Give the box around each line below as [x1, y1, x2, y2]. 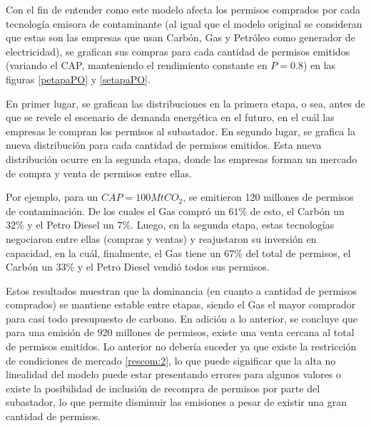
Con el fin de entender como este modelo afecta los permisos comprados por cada [6, 2, 361, 16]
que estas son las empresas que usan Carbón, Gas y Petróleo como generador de [6, 30, 355, 45]
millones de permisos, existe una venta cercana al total [116, 325, 355, 340]
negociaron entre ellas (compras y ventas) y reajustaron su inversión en [6, 231, 317, 246]
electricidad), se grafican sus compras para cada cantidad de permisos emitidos [6, 43, 350, 58]
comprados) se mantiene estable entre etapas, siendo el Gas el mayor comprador [6, 297, 356, 312]
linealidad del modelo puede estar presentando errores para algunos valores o [6, 367, 342, 382]
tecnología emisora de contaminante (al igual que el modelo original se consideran [6, 16, 362, 31]
